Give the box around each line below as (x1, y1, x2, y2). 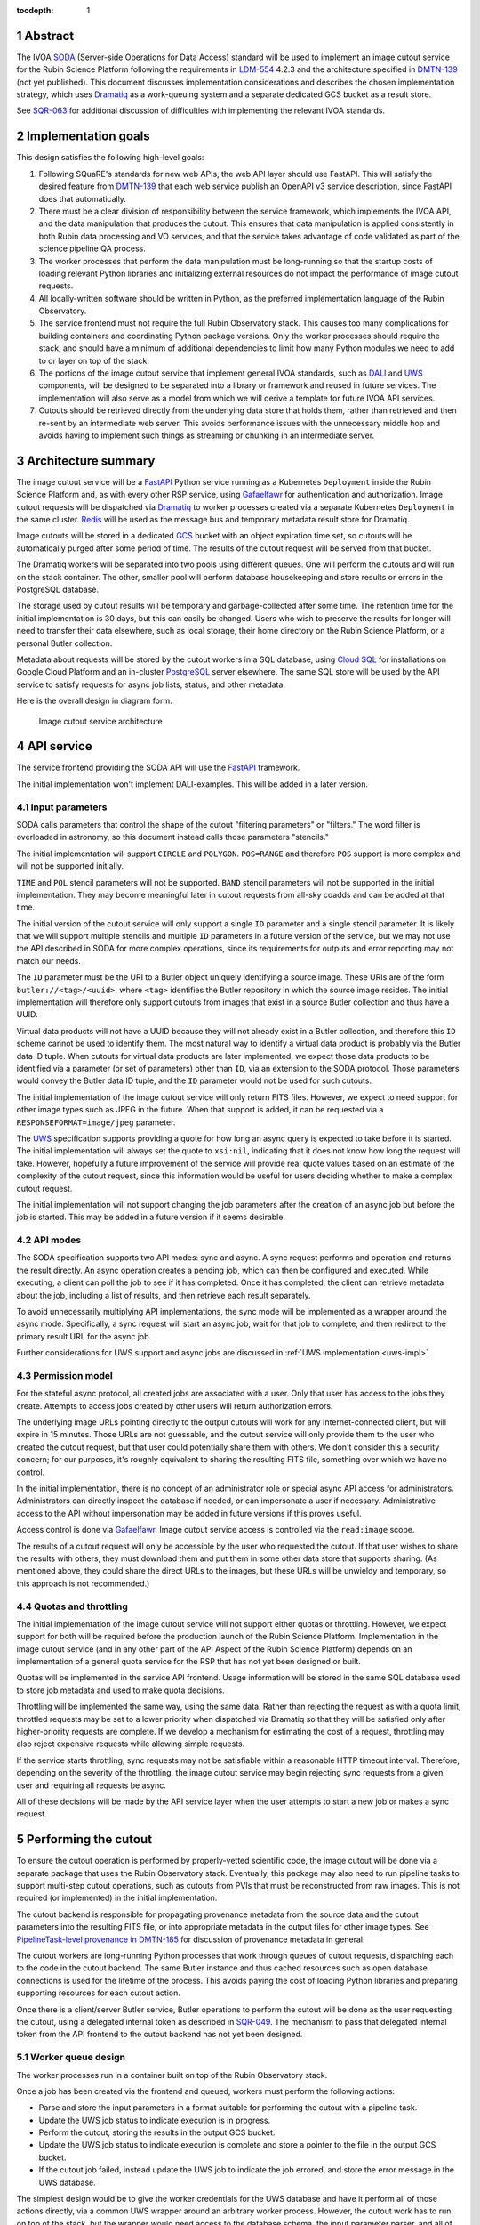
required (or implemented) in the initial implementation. (16, 1892, 218, 1904)
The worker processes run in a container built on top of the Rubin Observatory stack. (16, 2069, 328, 2080)
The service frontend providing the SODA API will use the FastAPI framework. (16, 762, 300, 773)
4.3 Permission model (16, 1369, 113, 1381)
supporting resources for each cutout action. (16, 1987, 181, 1998)
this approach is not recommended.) (16, 1578, 150, 1589)
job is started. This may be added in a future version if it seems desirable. (16, 1211, 286, 1223)
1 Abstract (16, 28, 75, 44)
